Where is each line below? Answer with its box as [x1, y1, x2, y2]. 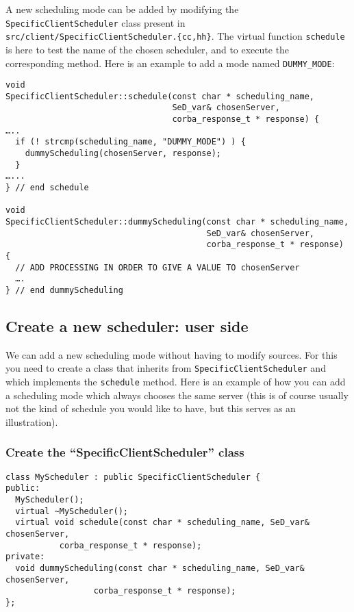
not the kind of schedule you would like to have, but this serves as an [5, 401, 296, 416]
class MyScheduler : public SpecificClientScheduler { [5, 472, 261, 482]
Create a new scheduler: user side [5, 316, 249, 337]
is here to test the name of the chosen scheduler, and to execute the [5, 42, 290, 56]
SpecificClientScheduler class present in [5, 15, 186, 29]
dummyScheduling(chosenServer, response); [25, 149, 221, 159]
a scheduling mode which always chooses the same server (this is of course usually [5, 387, 349, 402]
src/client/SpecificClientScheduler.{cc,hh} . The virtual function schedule [5, 29, 345, 43]
